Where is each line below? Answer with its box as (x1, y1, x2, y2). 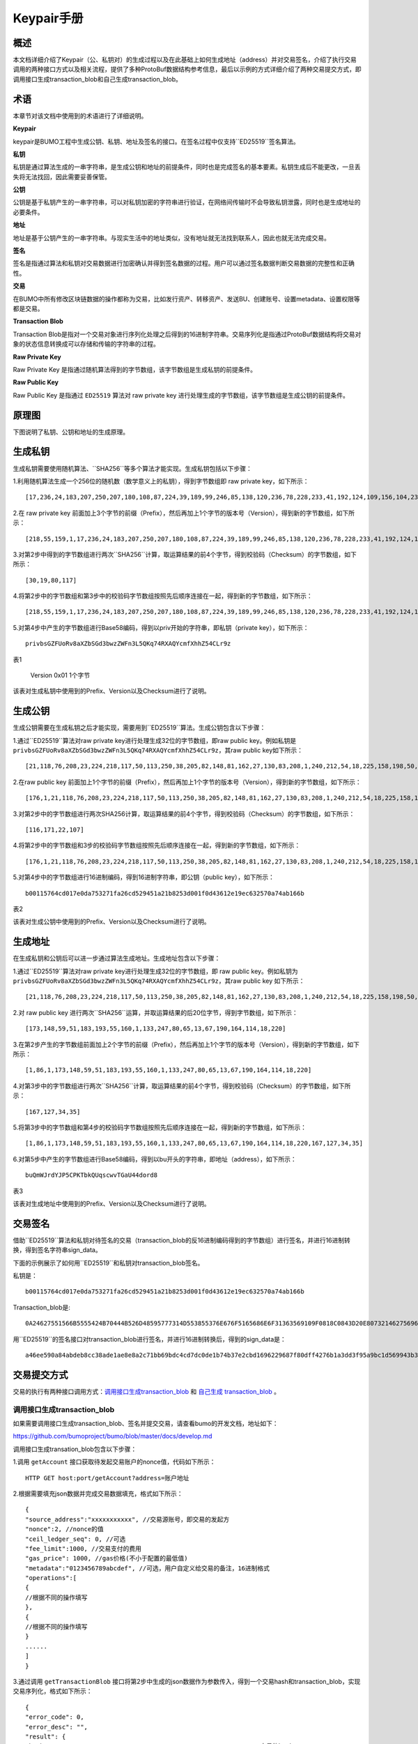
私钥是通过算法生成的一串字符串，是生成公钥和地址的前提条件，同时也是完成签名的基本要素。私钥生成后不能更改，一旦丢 (13, 163, 361, 171)
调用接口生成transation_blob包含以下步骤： (13, 1445, 137, 1453)
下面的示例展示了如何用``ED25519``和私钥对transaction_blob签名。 (13, 1258, 204, 1267)
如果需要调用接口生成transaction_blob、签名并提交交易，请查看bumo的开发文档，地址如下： (13, 1420, 279, 1428)
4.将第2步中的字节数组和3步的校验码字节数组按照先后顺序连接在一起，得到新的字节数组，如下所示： (13, 841, 301, 850)
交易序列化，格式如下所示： (13, 1687, 93, 1695)
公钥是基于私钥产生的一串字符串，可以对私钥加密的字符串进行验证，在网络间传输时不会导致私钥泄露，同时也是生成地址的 (13, 198, 361, 206)
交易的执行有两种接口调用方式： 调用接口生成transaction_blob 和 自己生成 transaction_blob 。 (13, 1387, 281, 1395)
